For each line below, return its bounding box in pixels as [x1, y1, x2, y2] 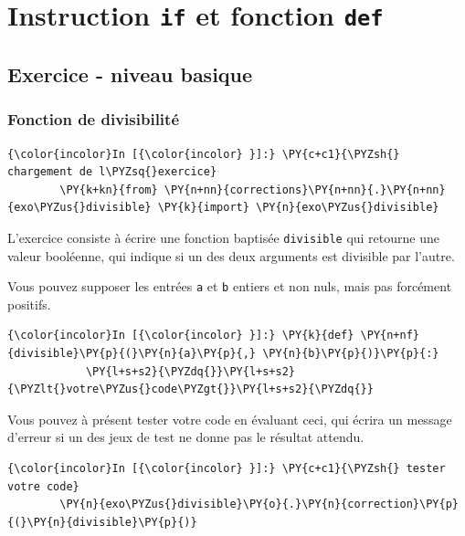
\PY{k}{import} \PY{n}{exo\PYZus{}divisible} [157, 201, 439, 215]
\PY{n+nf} [360, 329, 420, 342]
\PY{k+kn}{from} [59, 183, 158, 196]
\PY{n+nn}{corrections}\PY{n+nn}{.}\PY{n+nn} [164, 183, 446, 196]
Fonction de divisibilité [7, 108, 180, 131]
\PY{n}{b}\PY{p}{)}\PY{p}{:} [262, 346, 439, 360]
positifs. [7, 294, 51, 313]
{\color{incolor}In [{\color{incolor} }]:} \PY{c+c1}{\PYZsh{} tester [7, 461, 446, 475]
